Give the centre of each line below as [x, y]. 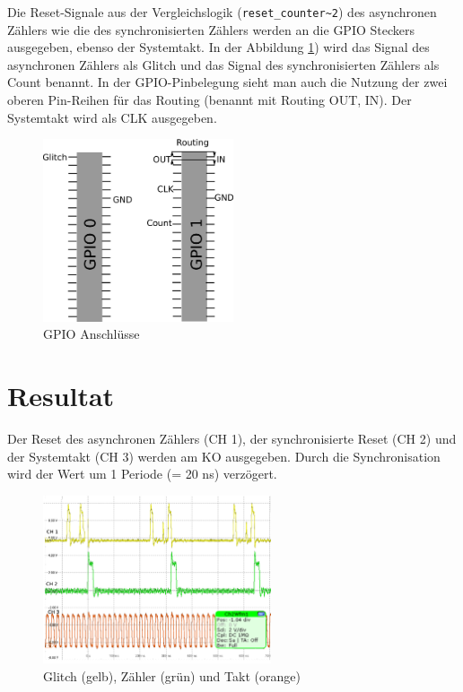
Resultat [61, 396]
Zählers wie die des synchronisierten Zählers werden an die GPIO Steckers [211, 29]
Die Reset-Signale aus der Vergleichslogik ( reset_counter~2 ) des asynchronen [222, 12]
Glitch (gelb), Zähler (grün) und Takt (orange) [172, 675]
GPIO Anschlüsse [92, 334]
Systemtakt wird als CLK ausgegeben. [112, 117]
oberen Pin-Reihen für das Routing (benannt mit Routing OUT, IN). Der [210, 100]
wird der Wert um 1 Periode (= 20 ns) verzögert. [142, 474]
